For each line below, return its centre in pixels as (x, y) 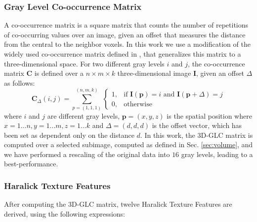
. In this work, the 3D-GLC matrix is (196, 135)
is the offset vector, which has (197, 125)
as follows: (20, 82)
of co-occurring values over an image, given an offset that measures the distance (125, 34)
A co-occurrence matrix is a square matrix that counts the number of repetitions (126, 25)
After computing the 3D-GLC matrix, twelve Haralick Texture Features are (118, 204)
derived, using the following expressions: (65, 213)
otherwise (138, 104)
